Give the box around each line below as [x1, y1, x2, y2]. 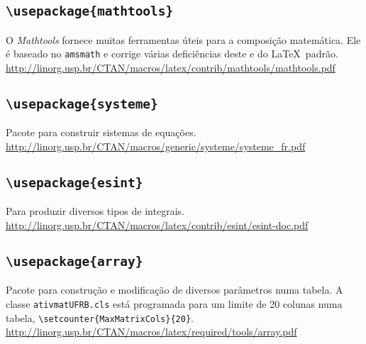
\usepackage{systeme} [6, 96, 158, 112]
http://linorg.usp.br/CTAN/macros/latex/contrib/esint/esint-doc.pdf [6, 217, 309, 232]
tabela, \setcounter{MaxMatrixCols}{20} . [6, 310, 194, 325]
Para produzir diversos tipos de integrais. [6, 204, 184, 218]
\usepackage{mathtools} [6, 4, 174, 19]
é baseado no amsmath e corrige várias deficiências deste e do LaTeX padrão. [6, 46, 338, 61]
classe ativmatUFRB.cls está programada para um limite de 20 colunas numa [6, 296, 343, 311]
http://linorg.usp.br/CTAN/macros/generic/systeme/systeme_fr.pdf [6, 139, 306, 153]
